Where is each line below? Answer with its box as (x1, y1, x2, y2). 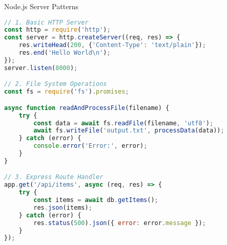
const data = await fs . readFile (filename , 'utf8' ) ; (33, 119, 214, 127)
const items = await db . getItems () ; (33, 196, 158, 204)
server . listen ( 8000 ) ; (4, 64, 78, 72)
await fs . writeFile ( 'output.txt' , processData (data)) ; (33, 127, 224, 135)
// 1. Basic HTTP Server (4, 18, 89, 26)
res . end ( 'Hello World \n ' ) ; (18, 49, 111, 57)
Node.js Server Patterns (4, 1, 79, 11)
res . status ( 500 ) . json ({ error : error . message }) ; (33, 219, 206, 227)
